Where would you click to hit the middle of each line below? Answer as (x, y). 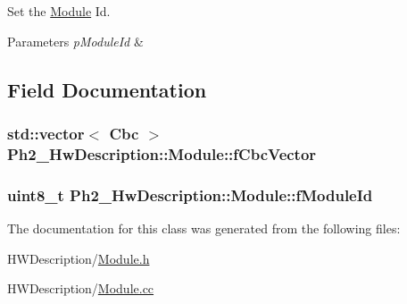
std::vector (46, 133)
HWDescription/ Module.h (79, 258)
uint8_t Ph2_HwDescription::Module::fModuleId (190, 194)
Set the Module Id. (59, 11)
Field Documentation (107, 89)
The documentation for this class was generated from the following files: (204, 228)
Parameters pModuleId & (75, 41)
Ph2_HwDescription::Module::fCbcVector (162, 153)
